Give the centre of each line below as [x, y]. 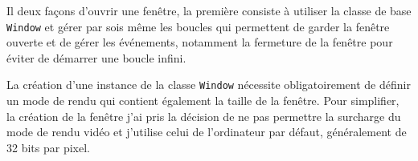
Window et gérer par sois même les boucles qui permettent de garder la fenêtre [198, 26]
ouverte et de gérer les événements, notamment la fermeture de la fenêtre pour [200, 42]
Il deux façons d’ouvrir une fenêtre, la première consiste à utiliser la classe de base [209, 10]
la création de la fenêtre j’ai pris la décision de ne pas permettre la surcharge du [204, 116]
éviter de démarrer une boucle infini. [96, 57]
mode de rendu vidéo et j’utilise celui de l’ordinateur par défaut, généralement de [207, 132]
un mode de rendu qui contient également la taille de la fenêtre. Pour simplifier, [203, 101]
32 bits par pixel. [48, 147]
